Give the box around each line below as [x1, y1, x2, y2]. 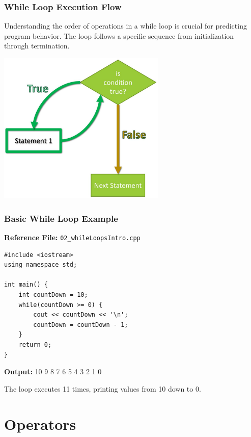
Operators [4, 413, 76, 434]
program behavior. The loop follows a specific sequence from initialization [4, 30, 234, 41]
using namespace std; [4, 261, 77, 269]
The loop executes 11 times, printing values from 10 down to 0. [4, 383, 201, 394]
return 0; [18, 341, 52, 349]
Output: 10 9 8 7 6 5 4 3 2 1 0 [4, 366, 102, 377]
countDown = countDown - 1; [33, 321, 128, 328]
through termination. [4, 40, 70, 51]
